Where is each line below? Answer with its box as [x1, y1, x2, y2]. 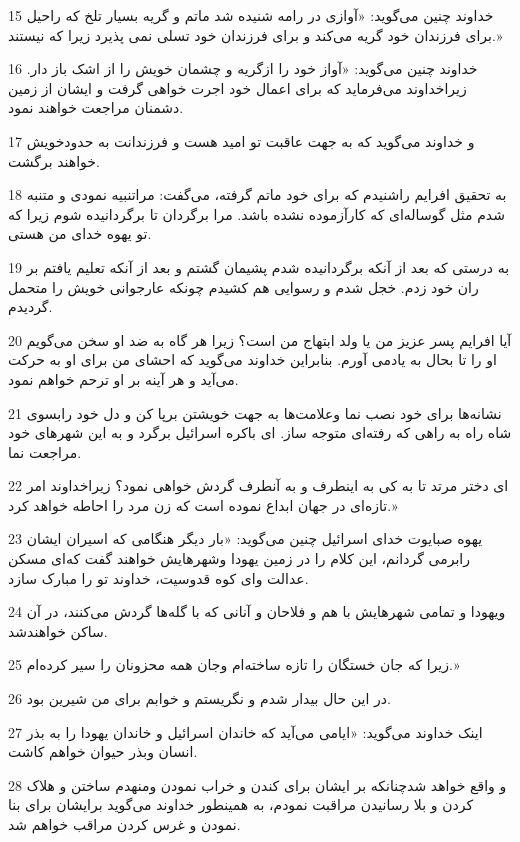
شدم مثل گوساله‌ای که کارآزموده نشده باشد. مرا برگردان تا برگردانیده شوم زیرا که [8, 203, 505, 224]
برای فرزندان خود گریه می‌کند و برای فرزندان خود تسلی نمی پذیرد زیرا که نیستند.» [8, 24, 503, 45]
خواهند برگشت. [8, 150, 100, 171]
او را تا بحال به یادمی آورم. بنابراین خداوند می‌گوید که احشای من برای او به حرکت [8, 349, 497, 370]
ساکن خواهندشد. [8, 620, 108, 641]
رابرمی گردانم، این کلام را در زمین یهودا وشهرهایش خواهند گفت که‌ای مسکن [8, 548, 470, 569]
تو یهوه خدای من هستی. [8, 223, 152, 244]
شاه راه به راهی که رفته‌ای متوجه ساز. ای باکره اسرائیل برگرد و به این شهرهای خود [8, 422, 512, 443]
